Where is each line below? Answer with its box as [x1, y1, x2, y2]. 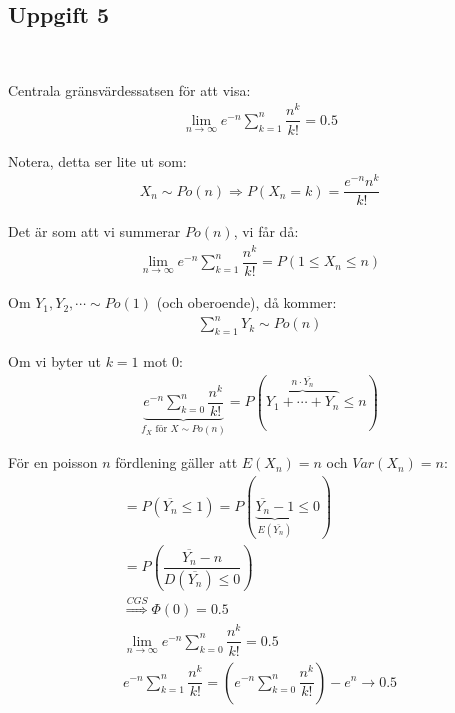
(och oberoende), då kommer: [156, 292, 337, 313]
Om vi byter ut [8, 351, 101, 372]
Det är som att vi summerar [8, 221, 181, 242]
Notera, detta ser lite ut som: [8, 150, 187, 171]
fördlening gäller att [115, 452, 238, 473]
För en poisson [8, 452, 98, 473]
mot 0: [143, 351, 183, 372]
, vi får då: [233, 221, 299, 242]
